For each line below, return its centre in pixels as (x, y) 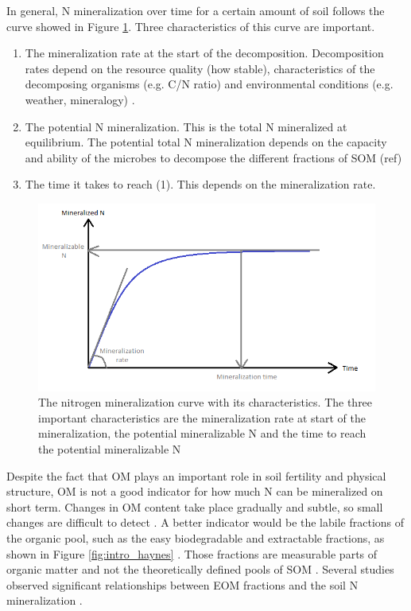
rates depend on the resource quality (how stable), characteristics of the (200, 68)
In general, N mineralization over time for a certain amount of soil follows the (196, 10)
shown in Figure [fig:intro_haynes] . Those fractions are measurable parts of (192, 553)
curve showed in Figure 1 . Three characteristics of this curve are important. (191, 26)
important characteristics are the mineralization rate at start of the (202, 417)
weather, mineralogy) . (80, 99)
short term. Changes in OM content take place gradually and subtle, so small (195, 506)
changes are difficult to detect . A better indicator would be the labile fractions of (205, 522)
